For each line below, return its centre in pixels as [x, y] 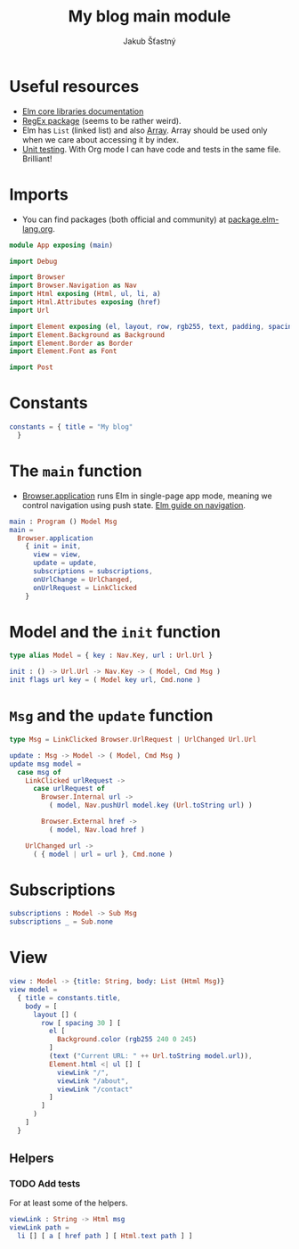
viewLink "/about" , [93, 1081]
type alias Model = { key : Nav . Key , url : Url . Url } [111, 656]
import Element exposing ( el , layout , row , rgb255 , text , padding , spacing [153, 326]
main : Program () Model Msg [63, 522]
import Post [31, 367]
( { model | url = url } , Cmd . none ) [103, 854]
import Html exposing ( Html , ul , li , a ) [85, 294]
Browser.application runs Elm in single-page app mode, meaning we [147, 496]
